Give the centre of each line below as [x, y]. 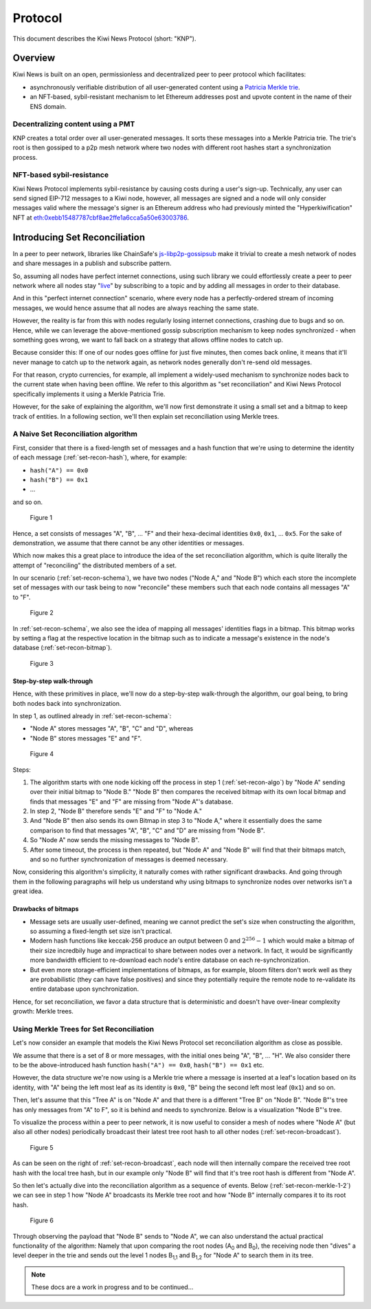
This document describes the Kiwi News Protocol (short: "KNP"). [104, 39]
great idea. [28, 891]
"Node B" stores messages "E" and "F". [86, 738]
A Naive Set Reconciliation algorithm [75, 434]
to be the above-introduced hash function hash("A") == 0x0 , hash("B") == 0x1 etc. [138, 1065]
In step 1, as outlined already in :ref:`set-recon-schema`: [92, 715]
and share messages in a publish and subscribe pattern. [92, 263]
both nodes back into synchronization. [67, 703]
